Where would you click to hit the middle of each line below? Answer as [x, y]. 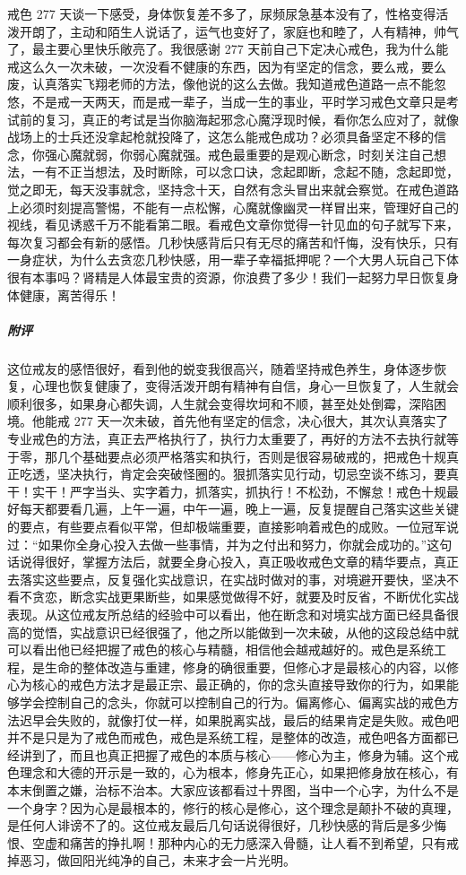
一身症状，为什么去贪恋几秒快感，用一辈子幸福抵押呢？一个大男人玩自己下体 [233, 260]
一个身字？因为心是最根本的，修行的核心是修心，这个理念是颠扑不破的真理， [233, 807]
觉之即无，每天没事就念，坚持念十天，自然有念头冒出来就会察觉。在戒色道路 [233, 189]
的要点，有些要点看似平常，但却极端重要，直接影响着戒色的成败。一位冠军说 [233, 526]
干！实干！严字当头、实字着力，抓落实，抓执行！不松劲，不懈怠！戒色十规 [227, 491]
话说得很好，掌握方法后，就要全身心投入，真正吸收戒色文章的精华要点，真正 [233, 562]
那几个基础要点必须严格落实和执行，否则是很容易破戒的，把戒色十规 [245, 456]
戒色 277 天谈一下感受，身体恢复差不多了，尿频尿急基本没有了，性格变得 [222, 13]
